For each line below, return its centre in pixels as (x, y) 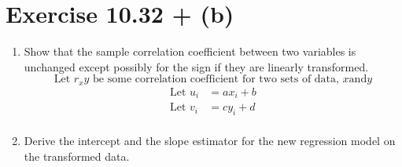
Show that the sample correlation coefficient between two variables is (190, 51)
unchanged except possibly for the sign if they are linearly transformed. (196, 66)
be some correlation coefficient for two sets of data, (216, 80)
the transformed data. (77, 156)
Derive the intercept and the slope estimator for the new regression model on (210, 141)
